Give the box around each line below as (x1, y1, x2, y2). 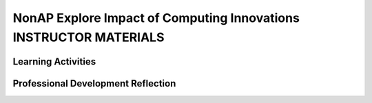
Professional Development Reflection (12, 78, 176, 89)
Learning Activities (12, 56, 96, 67)
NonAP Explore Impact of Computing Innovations (12, 10, 300, 25)
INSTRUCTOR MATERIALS (12, 30, 165, 45)
